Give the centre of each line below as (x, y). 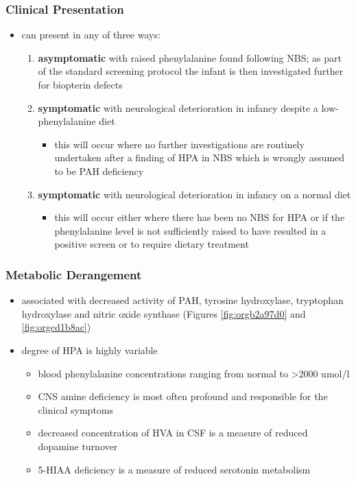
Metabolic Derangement (74, 274)
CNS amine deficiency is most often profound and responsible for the (183, 396)
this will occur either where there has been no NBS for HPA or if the (200, 217)
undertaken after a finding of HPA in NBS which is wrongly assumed (200, 157)
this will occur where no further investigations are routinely (179, 144)
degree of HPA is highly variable (90, 350)
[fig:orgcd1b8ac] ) (56, 327)
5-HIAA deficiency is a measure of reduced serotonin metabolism (174, 469)
